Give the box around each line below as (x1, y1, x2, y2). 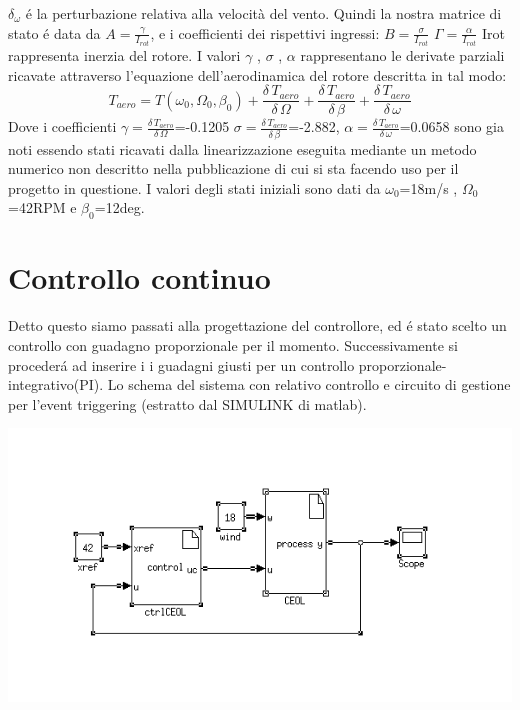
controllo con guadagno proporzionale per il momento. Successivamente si (8, 334, 458, 355)
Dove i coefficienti (8, 116, 117, 137)
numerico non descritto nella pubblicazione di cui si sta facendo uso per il (8, 158, 459, 179)
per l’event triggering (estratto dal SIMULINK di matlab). (8, 393, 367, 414)
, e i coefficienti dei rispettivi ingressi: (150, 22, 380, 43)
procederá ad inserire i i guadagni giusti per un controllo (8, 354, 355, 375)
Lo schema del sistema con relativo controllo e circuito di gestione (107, 374, 511, 395)
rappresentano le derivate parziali (300, 45, 505, 66)
